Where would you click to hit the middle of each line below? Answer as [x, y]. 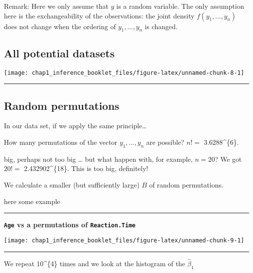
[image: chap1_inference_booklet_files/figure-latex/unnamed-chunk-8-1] [124, 73]
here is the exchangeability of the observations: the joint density [99, 15]
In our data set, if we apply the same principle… [75, 126]
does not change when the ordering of [60, 26]
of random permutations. [186, 185]
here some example [32, 201]
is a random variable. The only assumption [180, 6]
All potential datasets [59, 53]
